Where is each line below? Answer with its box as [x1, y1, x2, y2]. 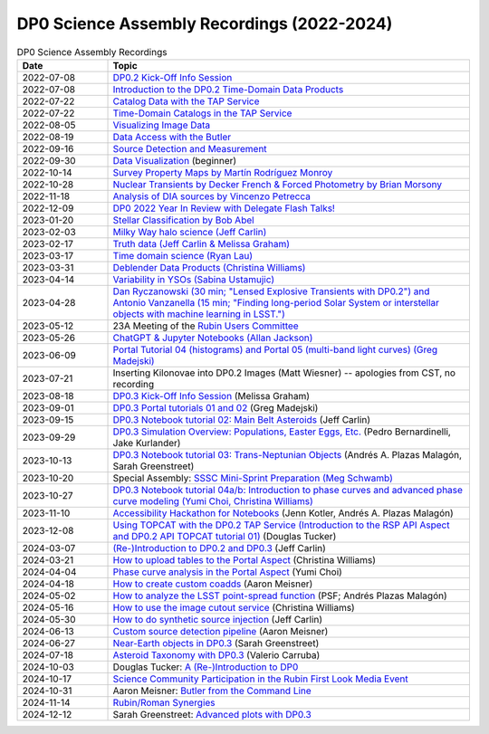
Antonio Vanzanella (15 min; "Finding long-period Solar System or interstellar [112, 296, 439, 309]
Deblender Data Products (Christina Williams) [112, 261, 306, 273]
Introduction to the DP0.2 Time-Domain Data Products [112, 82, 344, 95]
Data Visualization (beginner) [112, 154, 237, 167]
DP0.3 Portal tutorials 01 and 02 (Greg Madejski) [112, 401, 319, 414]
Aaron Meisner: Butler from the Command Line [112, 684, 312, 697]
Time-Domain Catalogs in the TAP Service [112, 107, 292, 119]
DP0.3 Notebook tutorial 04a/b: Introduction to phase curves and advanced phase [112, 483, 464, 496]
